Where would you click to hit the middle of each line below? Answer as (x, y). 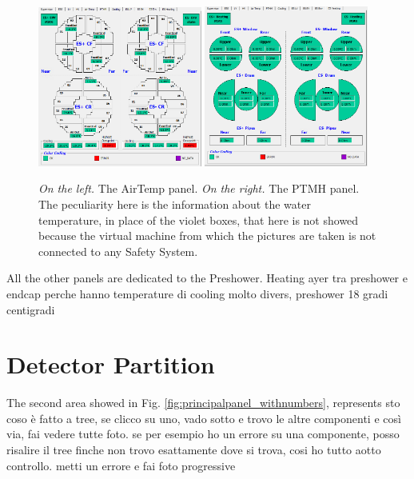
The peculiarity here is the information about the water (175, 204)
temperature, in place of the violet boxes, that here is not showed (199, 220)
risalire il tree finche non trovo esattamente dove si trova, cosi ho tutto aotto (194, 449)
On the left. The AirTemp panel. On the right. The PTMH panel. (199, 188)
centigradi (31, 309)
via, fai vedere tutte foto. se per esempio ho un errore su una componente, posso (203, 434)
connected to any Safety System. (118, 251)
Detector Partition (111, 364)
